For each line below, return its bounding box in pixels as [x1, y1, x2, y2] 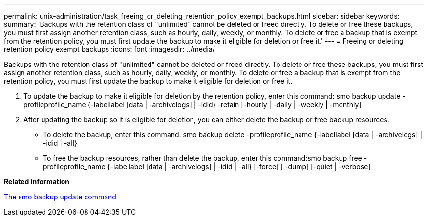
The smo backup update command [4, 193, 116, 201]
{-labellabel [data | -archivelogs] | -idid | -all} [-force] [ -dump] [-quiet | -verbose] [107, 162, 371, 171]
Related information [4, 177, 70, 186]
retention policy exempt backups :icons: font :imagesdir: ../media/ [4, 45, 215, 53]
